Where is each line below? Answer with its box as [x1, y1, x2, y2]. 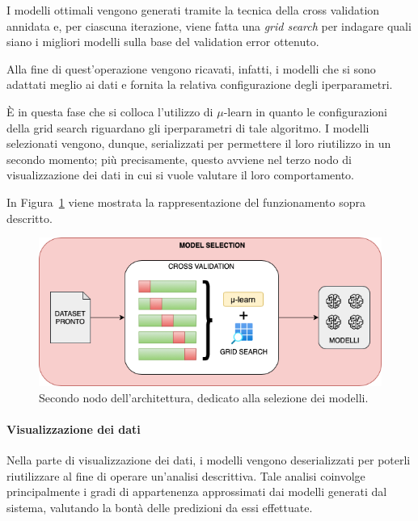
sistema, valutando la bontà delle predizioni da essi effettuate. [6, 499, 313, 516]
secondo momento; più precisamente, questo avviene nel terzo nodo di [6, 150, 352, 167]
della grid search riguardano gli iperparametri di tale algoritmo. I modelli [6, 119, 369, 136]
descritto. [6, 209, 53, 226]
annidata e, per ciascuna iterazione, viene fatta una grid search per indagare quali [6, 17, 412, 34]
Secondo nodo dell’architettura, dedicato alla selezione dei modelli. [39, 389, 369, 405]
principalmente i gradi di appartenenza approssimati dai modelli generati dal [6, 483, 387, 500]
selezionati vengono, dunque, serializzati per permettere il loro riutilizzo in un [6, 135, 391, 152]
